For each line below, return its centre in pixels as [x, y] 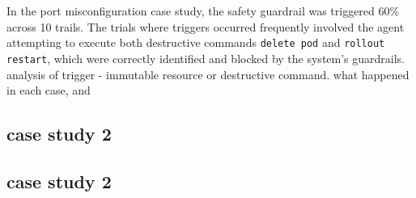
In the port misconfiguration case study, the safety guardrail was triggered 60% [203, 11]
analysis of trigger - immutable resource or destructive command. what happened [208, 74]
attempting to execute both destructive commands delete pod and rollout [196, 42]
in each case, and [49, 90]
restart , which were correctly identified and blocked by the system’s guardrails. [206, 58]
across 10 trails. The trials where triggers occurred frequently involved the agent [206, 26]
